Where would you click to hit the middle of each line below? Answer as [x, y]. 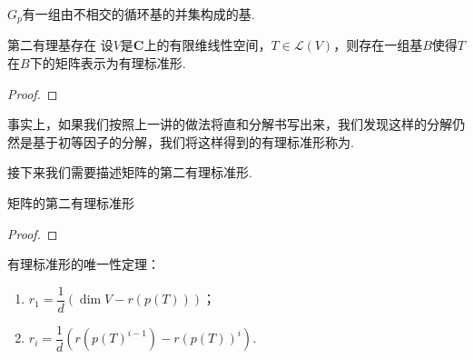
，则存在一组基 [378, 45]
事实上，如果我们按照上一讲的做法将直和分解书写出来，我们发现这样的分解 [230, 124]
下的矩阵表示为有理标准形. [108, 63]
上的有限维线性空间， [207, 45]
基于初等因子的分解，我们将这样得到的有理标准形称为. [193, 141]
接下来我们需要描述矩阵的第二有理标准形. [130, 172]
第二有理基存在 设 [60, 45]
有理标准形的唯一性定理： [84, 264]
